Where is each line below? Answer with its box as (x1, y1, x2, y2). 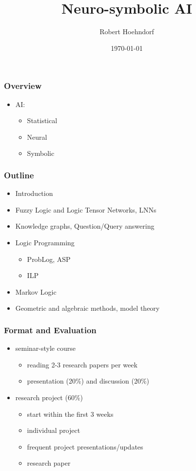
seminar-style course (15, 343, 76, 353)
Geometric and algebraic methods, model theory (15, 303, 160, 313)
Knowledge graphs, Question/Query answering (15, 221, 155, 231)
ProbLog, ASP (27, 254, 71, 264)
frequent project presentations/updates (27, 441, 143, 451)
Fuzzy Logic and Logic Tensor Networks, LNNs (15, 204, 157, 214)
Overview (4, 80, 42, 92)
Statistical (27, 115, 58, 126)
